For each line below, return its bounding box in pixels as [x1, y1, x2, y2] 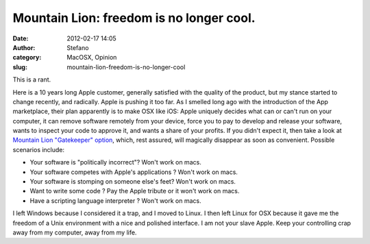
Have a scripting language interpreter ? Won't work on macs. [29, 196, 201, 205]
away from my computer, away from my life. [12, 228, 137, 236]
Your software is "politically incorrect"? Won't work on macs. [29, 158, 201, 167]
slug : [12, 62, 27, 71]
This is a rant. [12, 75, 51, 84]
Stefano [66, 43, 89, 51]
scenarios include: [12, 145, 65, 154]
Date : [12, 34, 29, 42]
